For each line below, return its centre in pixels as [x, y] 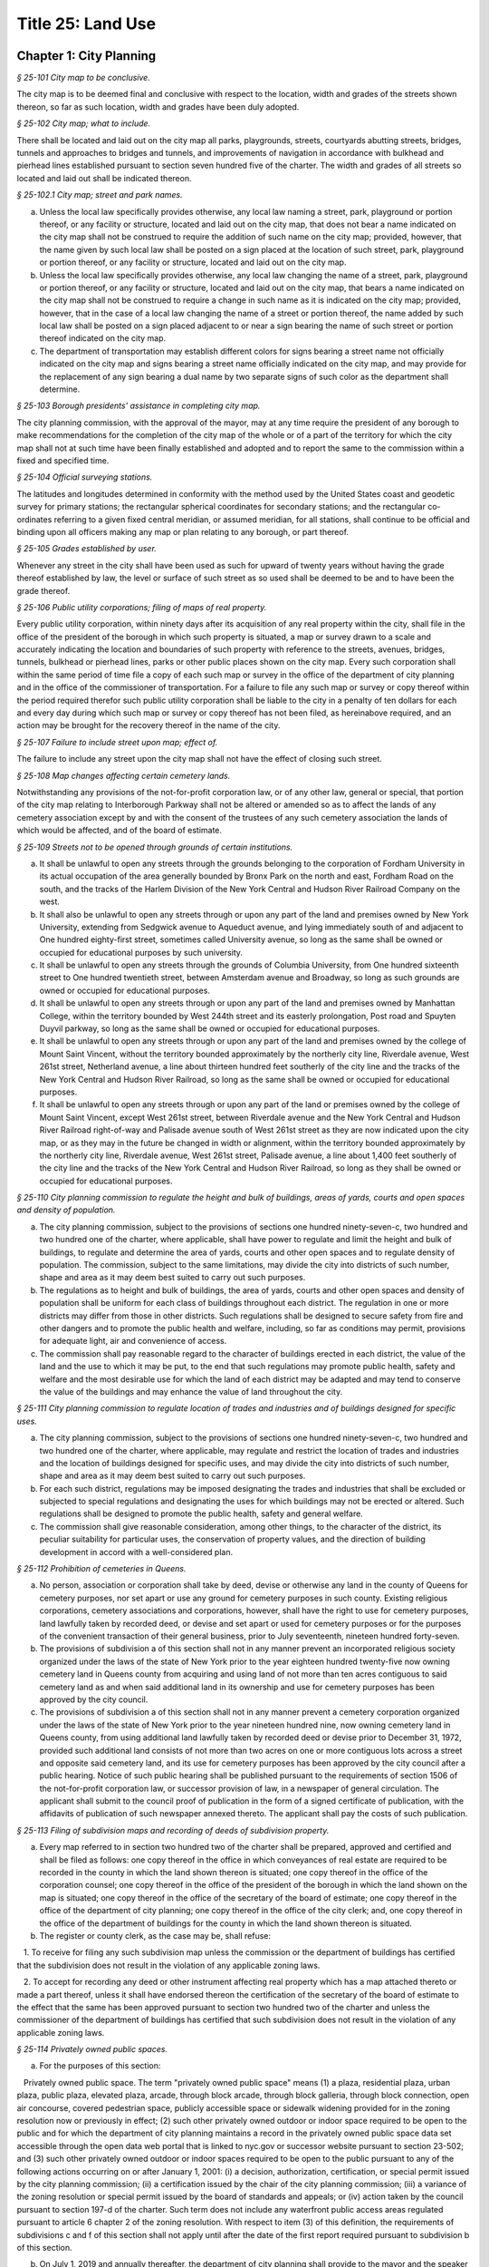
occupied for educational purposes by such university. [141, 952]
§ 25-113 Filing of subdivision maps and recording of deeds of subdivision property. [173, 1830]
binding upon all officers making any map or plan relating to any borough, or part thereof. [182, 531]
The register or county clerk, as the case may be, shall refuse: [155, 1935]
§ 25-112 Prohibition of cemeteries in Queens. [101, 1569]
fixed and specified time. [63, 461]
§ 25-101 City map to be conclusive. [84, 78]
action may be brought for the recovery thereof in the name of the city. [149, 725]
